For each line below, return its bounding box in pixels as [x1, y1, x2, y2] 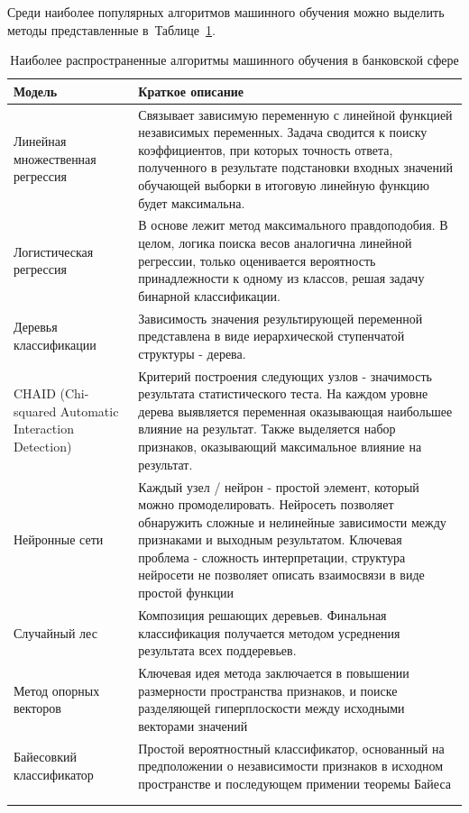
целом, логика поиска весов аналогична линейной [138, 233, 412, 252]
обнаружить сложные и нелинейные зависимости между [138, 512, 446, 531]
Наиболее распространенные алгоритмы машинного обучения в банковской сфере [10, 50, 459, 69]
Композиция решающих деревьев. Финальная [138, 605, 387, 624]
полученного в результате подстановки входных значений [138, 158, 453, 177]
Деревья [14, 317, 58, 336]
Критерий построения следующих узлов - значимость [138, 366, 432, 385]
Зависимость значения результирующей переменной [138, 308, 423, 327]
